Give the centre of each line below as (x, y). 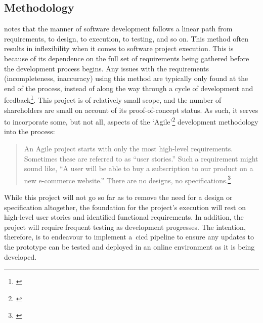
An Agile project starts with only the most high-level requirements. (128, 149)
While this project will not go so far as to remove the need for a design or (118, 197)
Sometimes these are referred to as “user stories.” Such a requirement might (141, 158)
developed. (20, 256)
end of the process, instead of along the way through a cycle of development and (129, 88)
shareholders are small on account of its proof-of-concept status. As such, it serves (131, 110)
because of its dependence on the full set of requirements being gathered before (127, 58)
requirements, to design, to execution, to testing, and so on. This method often (126, 38)
